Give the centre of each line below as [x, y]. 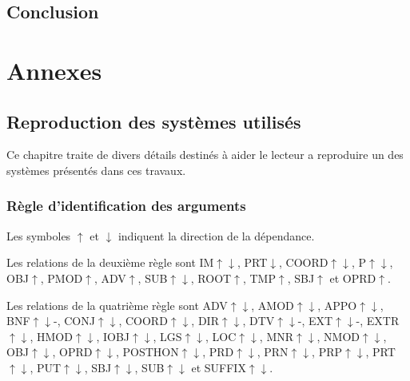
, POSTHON [147, 352]
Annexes [54, 70]
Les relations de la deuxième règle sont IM [110, 262]
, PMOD [62, 278]
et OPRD [353, 278]
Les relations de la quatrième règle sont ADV [117, 305]
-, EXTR [378, 321]
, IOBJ [113, 336]
